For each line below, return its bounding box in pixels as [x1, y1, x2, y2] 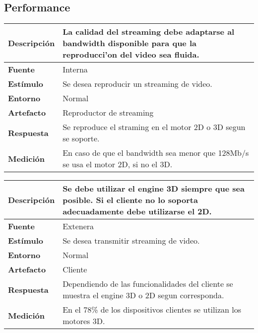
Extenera [63, 220, 94, 232]
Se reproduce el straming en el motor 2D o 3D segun [63, 121, 246, 133]
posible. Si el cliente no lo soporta [63, 194, 198, 206]
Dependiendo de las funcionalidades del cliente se [63, 278, 233, 290]
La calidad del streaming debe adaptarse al [63, 26, 235, 38]
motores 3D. [63, 315, 105, 327]
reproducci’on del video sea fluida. [63, 49, 199, 61]
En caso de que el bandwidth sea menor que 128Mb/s [63, 147, 249, 159]
